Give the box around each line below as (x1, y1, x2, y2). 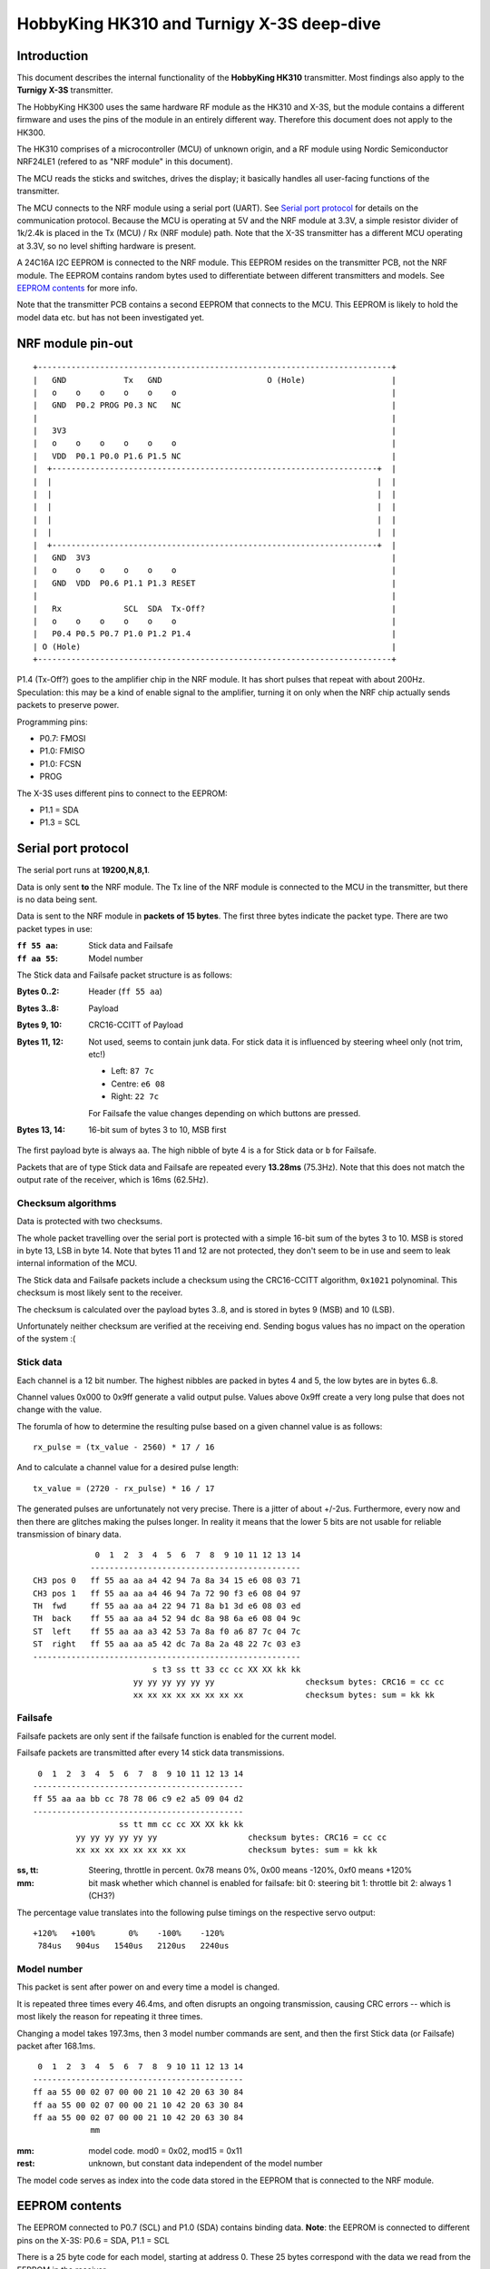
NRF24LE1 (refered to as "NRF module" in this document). (16, 156, 233, 167)
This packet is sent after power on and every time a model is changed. (16, 1981, 280, 1992)
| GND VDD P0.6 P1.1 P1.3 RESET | (33, 577, 397, 588)
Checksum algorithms (16, 1196, 117, 1209)
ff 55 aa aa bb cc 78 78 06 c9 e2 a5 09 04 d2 (33, 1793, 244, 1804)
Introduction (16, 48, 89, 64)
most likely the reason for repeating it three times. (16, 2011, 203, 2022)
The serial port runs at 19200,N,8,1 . (16, 865, 150, 876)
